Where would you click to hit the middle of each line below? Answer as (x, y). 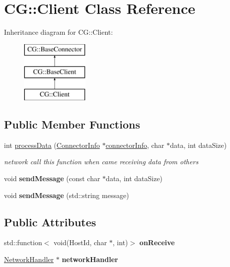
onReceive (157, 242)
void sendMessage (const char (52, 178)
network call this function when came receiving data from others (101, 162)
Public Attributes (50, 222)
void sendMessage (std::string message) (67, 195)
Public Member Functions (72, 124)
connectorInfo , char (135, 145)
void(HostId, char (80, 242)
